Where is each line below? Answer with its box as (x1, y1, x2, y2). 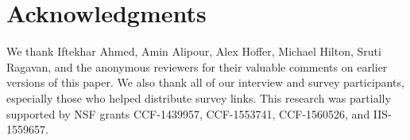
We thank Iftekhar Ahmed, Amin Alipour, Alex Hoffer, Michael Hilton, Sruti (6, 43, 381, 60)
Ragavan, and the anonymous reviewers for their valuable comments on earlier (6, 58, 388, 75)
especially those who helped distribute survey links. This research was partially (6, 89, 391, 106)
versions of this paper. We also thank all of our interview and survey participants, (6, 74, 404, 91)
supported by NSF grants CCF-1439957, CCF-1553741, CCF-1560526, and (6, 105, 370, 122)
